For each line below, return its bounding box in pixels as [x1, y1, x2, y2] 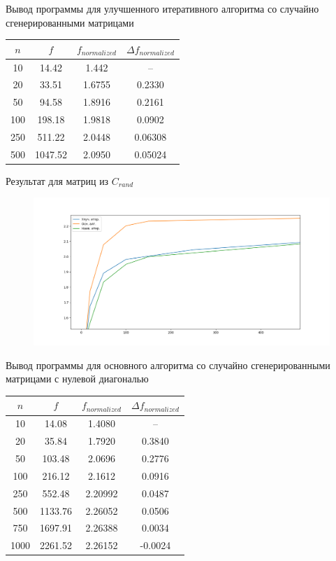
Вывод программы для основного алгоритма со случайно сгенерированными [6, 357, 330, 372]
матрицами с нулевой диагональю [6, 371, 149, 386]
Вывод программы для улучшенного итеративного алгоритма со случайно [6, 1, 319, 15]
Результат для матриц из [6, 173, 109, 188]
